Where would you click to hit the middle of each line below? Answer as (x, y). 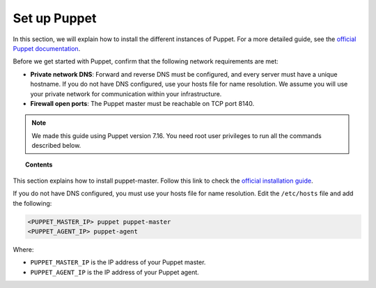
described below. (56, 146)
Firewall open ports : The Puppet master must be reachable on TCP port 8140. (142, 103)
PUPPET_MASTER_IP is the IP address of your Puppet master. (118, 262)
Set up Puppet (55, 18)
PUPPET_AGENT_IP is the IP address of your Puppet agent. (115, 272)
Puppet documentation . (47, 48)
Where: (23, 249)
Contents (39, 165)
